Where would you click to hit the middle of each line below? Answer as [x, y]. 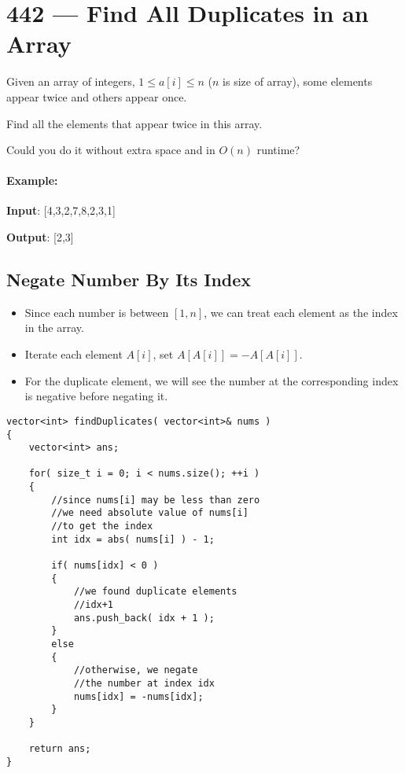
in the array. [54, 328]
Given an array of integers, [71, 81]
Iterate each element [74, 354]
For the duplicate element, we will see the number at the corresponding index [212, 380]
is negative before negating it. [96, 396]
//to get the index [102, 526]
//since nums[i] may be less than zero [156, 500]
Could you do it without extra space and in [111, 150]
